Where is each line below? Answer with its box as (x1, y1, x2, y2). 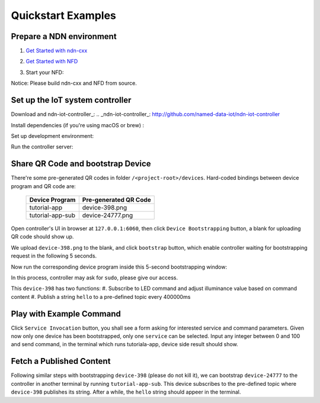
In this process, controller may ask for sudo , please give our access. (11, 274, 178, 281)
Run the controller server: (11, 143, 73, 150)
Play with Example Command (11, 308, 121, 319)
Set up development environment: (11, 132, 94, 139)
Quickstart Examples (11, 9, 117, 22)
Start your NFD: (25, 69, 64, 76)
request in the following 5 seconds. (11, 252, 97, 260)
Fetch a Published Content (11, 356, 111, 366)
